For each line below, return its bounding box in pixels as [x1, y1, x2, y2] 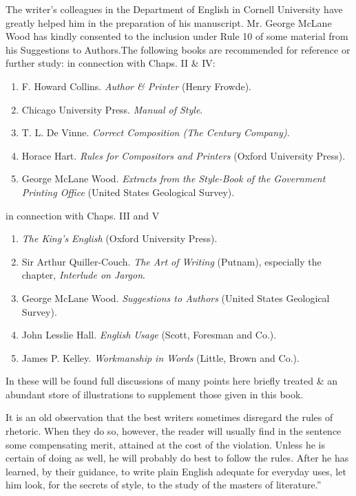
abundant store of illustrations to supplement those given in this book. [6, 387, 304, 401]
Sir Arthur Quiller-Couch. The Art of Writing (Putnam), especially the [21, 254, 322, 268]
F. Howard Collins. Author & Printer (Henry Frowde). [21, 78, 251, 93]
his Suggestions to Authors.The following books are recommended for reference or [6, 42, 350, 56]
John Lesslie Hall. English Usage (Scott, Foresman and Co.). [21, 327, 277, 342]
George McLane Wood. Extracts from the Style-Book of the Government [21, 171, 326, 186]
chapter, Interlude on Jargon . [21, 268, 145, 282]
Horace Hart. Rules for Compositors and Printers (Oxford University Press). [21, 148, 346, 162]
